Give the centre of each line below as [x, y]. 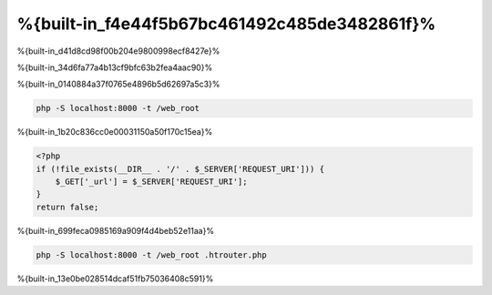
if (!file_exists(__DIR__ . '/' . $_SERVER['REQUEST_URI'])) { [180, 169]
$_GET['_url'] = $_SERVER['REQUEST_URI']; [151, 182]
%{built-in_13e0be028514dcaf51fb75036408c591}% [115, 279]
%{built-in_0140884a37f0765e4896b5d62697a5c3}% [118, 84]
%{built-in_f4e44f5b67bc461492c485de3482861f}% [226, 24]
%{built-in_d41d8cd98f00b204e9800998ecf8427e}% [118, 51]
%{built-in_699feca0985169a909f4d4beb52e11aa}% [115, 230]
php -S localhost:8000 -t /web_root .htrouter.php [152, 254]
